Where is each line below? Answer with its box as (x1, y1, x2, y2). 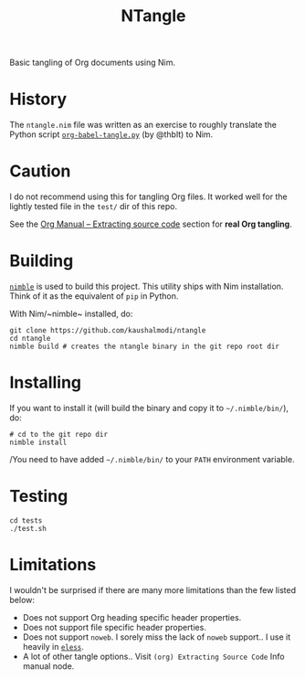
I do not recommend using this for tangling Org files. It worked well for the (9, 191, 288, 202)
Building (9, 250, 74, 271)
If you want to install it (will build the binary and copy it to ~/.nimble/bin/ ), (9, 402, 289, 413)
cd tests (9, 515, 43, 525)
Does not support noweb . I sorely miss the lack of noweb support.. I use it (22, 631, 291, 642)
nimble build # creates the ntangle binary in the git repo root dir (9, 342, 280, 351)
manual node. (22, 660, 75, 672)
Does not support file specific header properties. (22, 621, 207, 632)
